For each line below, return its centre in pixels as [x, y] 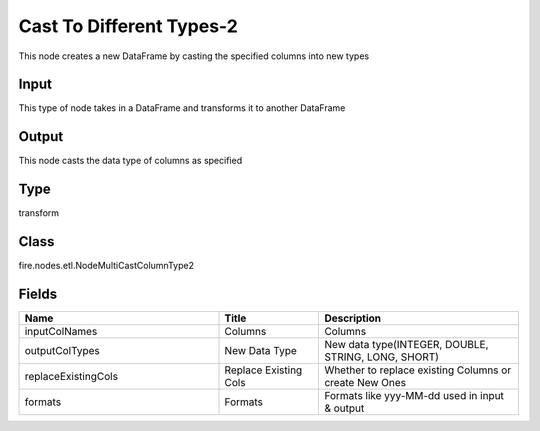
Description [353, 318]
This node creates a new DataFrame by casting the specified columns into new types [194, 56]
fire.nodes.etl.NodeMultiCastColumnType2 [106, 266]
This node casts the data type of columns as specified [130, 161]
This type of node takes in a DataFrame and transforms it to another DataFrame [182, 108]
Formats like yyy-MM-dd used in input [414, 396]
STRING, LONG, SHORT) [382, 357]
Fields [38, 293]
